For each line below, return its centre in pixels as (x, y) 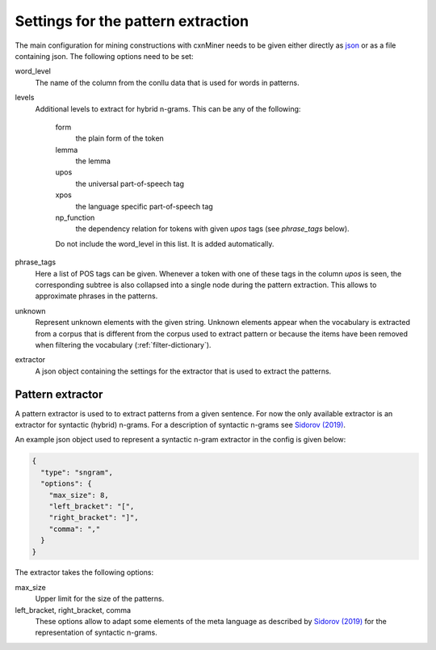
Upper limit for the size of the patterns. (100, 599)
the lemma (93, 161)
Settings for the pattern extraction (132, 21)
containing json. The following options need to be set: (104, 56)
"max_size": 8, (79, 495)
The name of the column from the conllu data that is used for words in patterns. (167, 82)
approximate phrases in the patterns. (96, 296)
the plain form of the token (120, 138)
